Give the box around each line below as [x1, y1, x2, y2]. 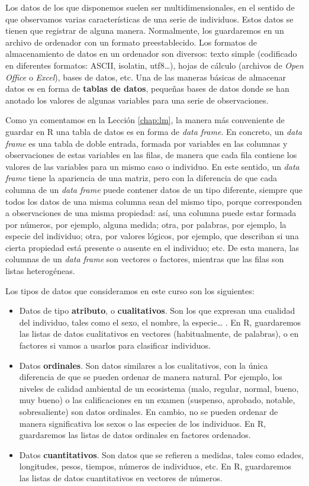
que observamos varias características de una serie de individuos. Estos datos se [5, 12, 294, 25]
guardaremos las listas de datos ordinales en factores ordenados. [19, 429, 251, 441]
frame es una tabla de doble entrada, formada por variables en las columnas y [5, 137, 288, 149]
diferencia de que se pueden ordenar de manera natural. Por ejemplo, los [19, 371, 282, 383]
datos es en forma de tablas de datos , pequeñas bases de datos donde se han [5, 82, 289, 95]
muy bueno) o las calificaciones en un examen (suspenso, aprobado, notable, [19, 394, 295, 406]
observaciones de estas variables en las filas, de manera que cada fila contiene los [5, 149, 297, 161]
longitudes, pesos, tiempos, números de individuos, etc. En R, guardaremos [19, 460, 291, 472]
